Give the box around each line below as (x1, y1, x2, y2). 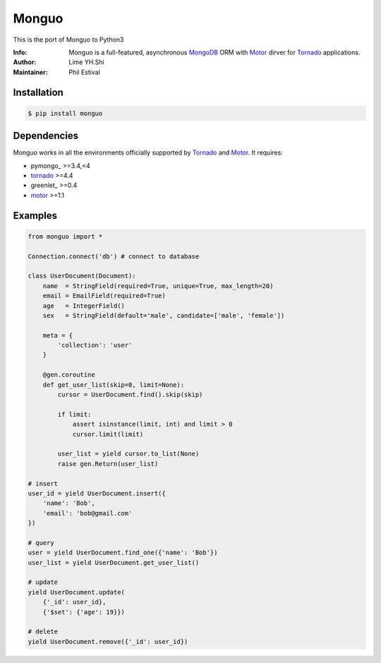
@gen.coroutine (42, 371, 95, 379)
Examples (13, 209, 58, 222)
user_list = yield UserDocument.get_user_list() (28, 559, 200, 566)
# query (28, 539, 54, 546)
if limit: (57, 410, 92, 418)
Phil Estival (68, 68, 100, 76)
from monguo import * (28, 232, 103, 240)
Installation (13, 86, 64, 98)
